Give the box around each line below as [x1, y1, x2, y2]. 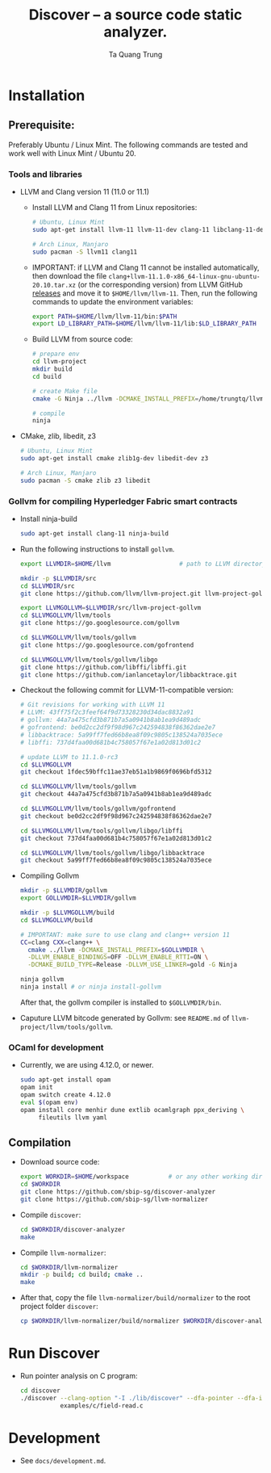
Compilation [8, 1135, 71, 1149]
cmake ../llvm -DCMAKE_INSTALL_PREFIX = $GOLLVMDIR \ [27, 946, 205, 954]
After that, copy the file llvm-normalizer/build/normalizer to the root [19, 1293, 251, 1303]
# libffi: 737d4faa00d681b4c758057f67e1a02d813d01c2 [19, 738, 202, 746]
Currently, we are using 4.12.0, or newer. [19, 1060, 155, 1070]
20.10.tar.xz [31, 281, 77, 289]
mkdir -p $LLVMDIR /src [19, 574, 97, 582]
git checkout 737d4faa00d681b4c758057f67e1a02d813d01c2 [19, 834, 212, 842]
